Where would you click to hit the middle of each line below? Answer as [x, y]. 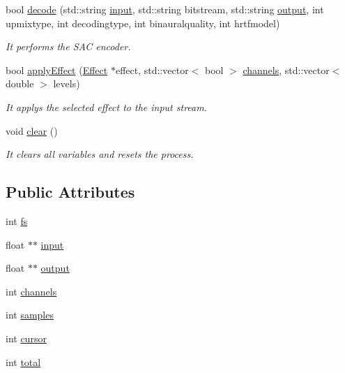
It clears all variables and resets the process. [100, 154]
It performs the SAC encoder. [68, 46]
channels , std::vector [286, 70]
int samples [30, 315]
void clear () [32, 130]
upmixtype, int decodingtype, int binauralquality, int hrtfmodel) [143, 23]
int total [23, 361]
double [20, 83]
